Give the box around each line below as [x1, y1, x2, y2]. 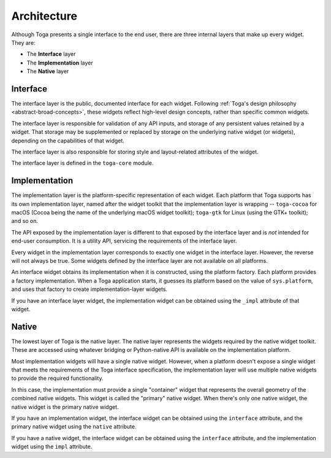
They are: [11, 39, 36, 46]
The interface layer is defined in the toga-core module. [11, 160, 154, 167]
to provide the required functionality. [11, 375, 104, 382]
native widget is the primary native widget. [11, 403, 119, 411]
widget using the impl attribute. [11, 443, 93, 451]
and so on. [11, 217, 39, 225]
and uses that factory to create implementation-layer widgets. [11, 285, 168, 293]
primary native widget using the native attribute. [11, 423, 137, 430]
